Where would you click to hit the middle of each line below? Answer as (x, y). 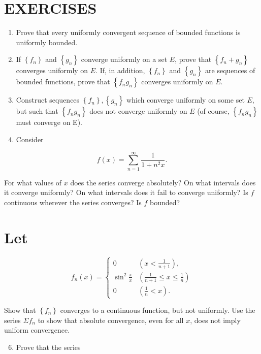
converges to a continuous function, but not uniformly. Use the (158, 310)
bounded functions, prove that (63, 82)
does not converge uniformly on (138, 111)
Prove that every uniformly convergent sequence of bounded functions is (128, 32)
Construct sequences (48, 100)
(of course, (213, 111)
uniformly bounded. (47, 42)
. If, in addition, (120, 70)
